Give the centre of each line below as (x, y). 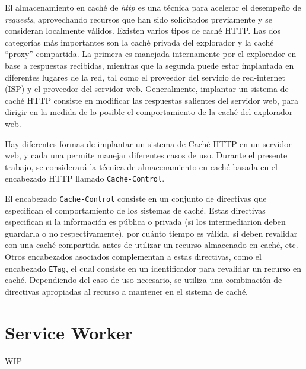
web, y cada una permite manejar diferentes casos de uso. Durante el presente (146, 155)
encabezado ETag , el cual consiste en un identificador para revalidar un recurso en (153, 268)
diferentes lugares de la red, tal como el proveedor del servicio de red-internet (145, 77)
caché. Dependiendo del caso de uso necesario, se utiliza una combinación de (144, 280)
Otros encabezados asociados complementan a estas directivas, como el (133, 256)
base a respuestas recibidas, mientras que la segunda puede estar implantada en (149, 65)
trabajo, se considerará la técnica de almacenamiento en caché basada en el (141, 166)
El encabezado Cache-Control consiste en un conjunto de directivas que (136, 198)
